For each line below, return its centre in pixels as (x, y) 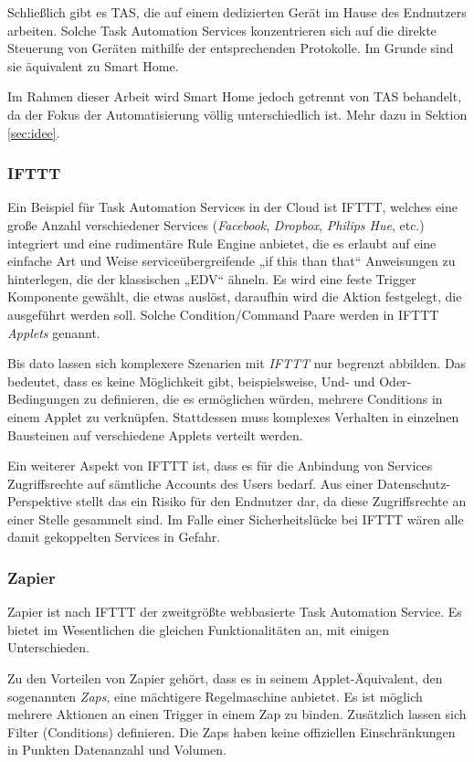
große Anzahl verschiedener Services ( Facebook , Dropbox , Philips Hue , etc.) (216, 224)
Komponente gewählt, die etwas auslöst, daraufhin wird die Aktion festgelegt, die (235, 296)
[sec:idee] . (34, 132)
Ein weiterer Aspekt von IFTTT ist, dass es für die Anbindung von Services (220, 466)
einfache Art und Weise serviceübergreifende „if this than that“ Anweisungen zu (232, 261)
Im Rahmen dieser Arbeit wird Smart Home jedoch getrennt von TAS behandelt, (235, 96)
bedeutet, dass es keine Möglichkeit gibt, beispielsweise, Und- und (191, 381)
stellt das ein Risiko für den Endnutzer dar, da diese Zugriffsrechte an (271, 501)
